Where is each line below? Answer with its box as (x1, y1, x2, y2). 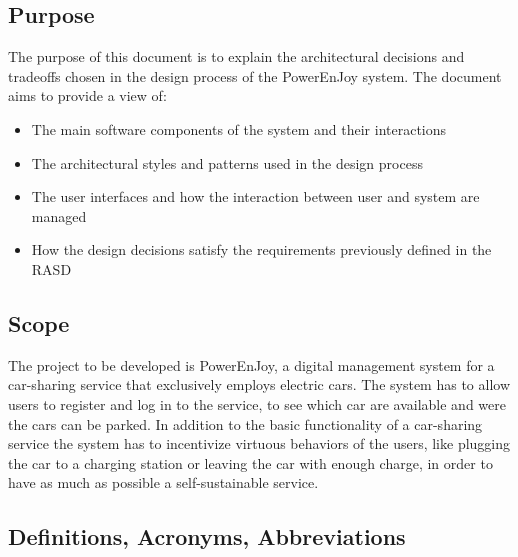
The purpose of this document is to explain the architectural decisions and (8, 46, 465, 67)
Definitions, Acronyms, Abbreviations (8, 521, 406, 552)
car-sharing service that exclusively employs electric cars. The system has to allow (8, 374, 510, 395)
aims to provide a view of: (8, 85, 167, 106)
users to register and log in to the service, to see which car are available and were (8, 393, 506, 414)
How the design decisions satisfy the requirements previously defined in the (31, 239, 492, 260)
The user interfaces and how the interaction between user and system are (31, 186, 480, 207)
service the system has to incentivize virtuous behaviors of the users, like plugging (8, 433, 511, 454)
